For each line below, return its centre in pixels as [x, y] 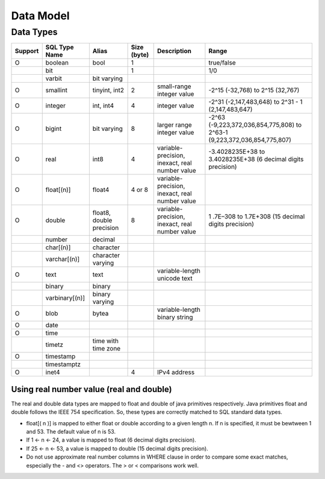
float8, [102, 213]
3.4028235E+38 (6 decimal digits [256, 159]
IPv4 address [176, 372]
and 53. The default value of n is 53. [71, 432]
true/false [222, 63]
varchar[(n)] [63, 259]
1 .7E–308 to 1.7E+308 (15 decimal [257, 217]
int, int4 [103, 106]
